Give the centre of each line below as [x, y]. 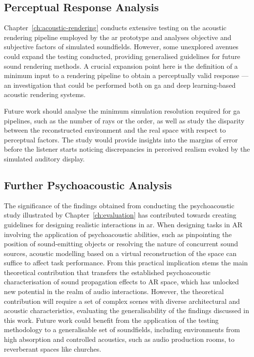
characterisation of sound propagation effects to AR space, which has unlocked [121, 282]
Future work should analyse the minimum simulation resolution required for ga [122, 110]
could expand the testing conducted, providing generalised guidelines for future [122, 56]
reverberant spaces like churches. [53, 348]
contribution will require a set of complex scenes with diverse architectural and [122, 301]
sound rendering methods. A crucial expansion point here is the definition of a [121, 66]
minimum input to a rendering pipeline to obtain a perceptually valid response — [126, 75]
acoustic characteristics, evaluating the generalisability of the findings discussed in [127, 310]
